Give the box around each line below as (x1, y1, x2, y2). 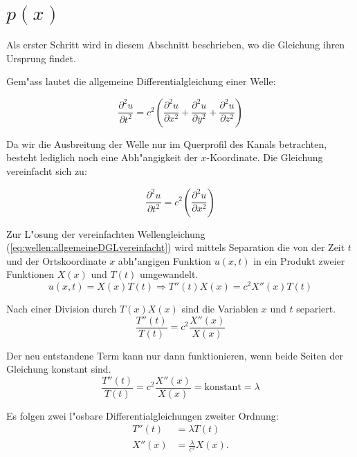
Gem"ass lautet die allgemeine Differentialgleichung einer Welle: (6, 74, 276, 88)
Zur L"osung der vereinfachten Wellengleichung (6, 226, 205, 241)
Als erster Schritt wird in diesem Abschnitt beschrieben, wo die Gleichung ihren (6, 37, 345, 51)
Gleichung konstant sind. (6, 362, 111, 376)
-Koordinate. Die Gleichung (206, 150, 323, 165)
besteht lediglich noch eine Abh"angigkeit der (6, 150, 198, 165)
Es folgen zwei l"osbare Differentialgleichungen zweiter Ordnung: (6, 408, 279, 422)
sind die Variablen (181, 301, 259, 315)
